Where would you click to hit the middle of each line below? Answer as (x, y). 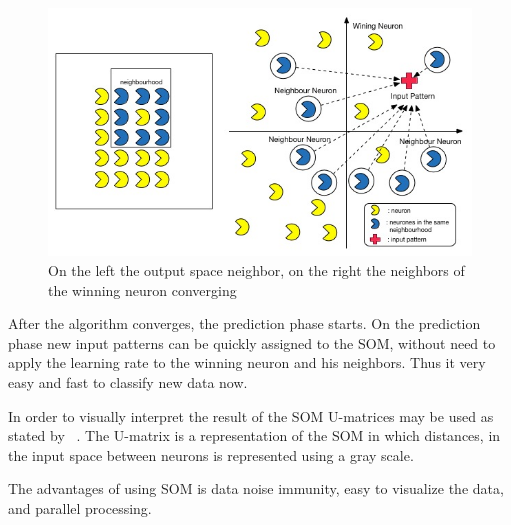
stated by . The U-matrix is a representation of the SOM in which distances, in (254, 435)
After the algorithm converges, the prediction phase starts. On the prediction (244, 323)
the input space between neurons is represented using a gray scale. (211, 454)
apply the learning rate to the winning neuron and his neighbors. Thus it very (247, 362)
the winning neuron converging (142, 289)
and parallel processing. (80, 508)
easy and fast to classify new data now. (128, 382)
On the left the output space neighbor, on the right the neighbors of (256, 270)
